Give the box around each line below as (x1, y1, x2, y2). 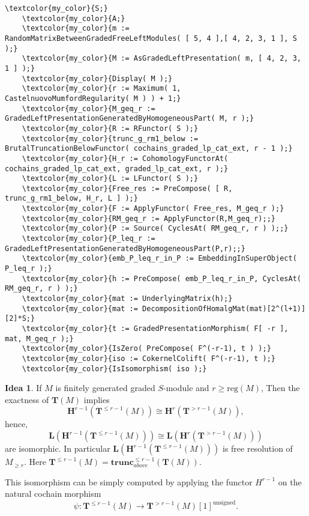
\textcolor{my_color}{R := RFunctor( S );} (22, 124, 199, 133)
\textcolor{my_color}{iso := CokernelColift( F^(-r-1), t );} (22, 354, 276, 363)
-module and (163, 381, 209, 394)
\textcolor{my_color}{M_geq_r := (22, 104, 155, 113)
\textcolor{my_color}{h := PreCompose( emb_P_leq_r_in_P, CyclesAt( (22, 274, 301, 283)
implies (83, 393, 110, 405)
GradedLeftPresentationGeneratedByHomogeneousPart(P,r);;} (5, 244, 245, 253)
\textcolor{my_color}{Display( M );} (22, 74, 173, 83)
